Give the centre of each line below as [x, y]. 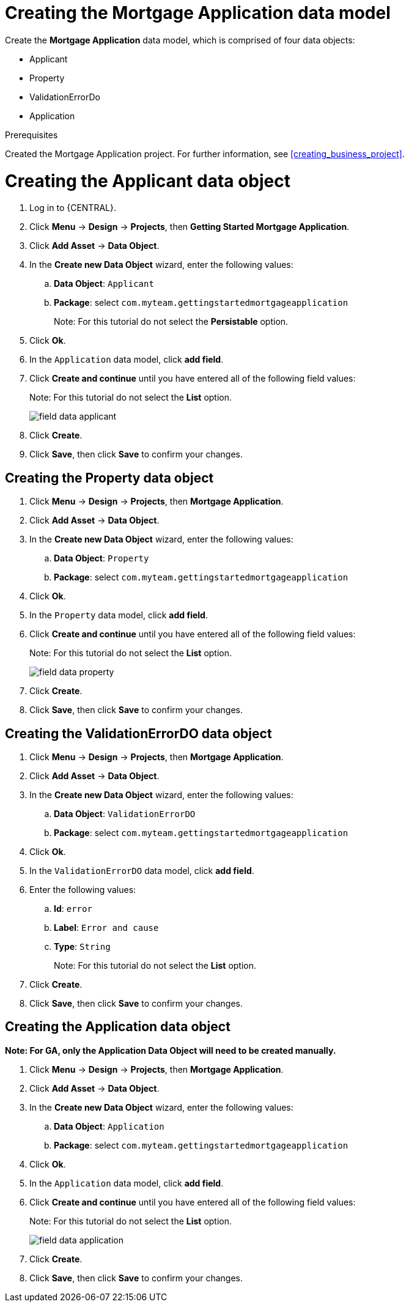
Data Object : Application [109, 1126]
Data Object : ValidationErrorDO [125, 813]
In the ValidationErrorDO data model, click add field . [142, 870]
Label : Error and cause [106, 927]
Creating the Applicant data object [148, 181]
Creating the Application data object [118, 1027]
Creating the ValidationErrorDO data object [138, 733]
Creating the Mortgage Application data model [198, 13]
